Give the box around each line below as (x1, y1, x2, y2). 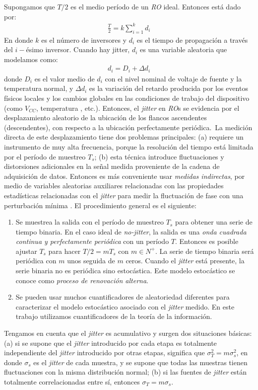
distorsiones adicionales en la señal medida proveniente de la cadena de (4, 161, 220, 171)
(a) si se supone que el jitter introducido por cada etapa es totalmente (4, 337, 217, 348)
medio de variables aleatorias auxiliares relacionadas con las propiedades (4, 180, 224, 191)
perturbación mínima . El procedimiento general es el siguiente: (4, 200, 196, 210)
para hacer (48, 245, 81, 256)
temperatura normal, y (4, 83, 73, 93)
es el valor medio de (34, 73, 95, 83)
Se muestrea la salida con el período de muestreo (15, 217, 164, 227)
